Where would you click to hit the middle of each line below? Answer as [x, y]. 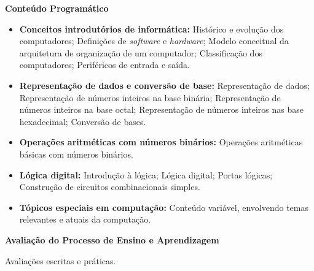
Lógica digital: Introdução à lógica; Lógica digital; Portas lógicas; [146, 174]
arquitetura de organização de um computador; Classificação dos [141, 52]
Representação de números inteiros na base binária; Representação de [150, 97]
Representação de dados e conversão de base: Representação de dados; [164, 85]
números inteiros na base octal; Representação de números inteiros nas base [161, 109]
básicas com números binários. [76, 154]
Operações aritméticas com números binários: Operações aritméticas [161, 142]
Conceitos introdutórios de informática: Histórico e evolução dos [151, 29]
